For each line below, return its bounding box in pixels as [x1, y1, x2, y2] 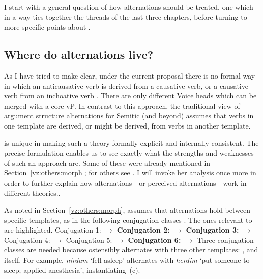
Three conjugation [197, 234, 254, 245]
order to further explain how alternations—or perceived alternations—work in [4, 177, 247, 188]
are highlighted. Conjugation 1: [4, 224, 101, 235]
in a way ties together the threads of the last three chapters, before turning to [4, 11, 247, 22]
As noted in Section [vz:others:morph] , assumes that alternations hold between [4, 205, 250, 215]
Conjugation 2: [116, 224, 170, 235]
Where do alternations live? [4, 46, 154, 62]
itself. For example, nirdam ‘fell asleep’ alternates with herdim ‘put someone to [4, 255, 250, 265]
